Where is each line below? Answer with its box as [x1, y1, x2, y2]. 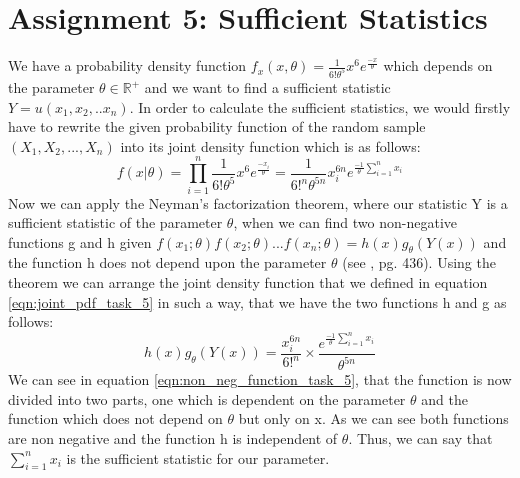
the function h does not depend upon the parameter [8, 252, 327, 273]
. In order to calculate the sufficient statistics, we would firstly [129, 96, 511, 117]
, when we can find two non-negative [233, 212, 458, 233]
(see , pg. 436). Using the [342, 252, 496, 273]
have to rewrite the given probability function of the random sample [8, 116, 426, 137]
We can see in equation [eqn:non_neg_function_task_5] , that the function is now [8, 369, 512, 390]
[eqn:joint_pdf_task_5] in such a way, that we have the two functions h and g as [8, 291, 507, 312]
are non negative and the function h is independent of [8, 428, 338, 449]
